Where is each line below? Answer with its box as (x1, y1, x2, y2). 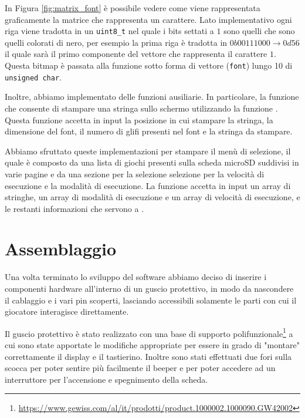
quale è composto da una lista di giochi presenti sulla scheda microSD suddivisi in (5, 156, 299, 168)
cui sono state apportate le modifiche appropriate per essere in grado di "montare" (5, 339, 300, 351)
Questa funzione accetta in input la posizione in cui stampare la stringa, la (5, 113, 273, 126)
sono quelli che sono (223, 25, 295, 37)
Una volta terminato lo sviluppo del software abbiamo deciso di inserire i (5, 271, 267, 283)
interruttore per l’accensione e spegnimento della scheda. (5, 373, 208, 385)
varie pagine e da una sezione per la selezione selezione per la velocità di (5, 167, 265, 180)
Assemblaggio (5, 237, 117, 261)
